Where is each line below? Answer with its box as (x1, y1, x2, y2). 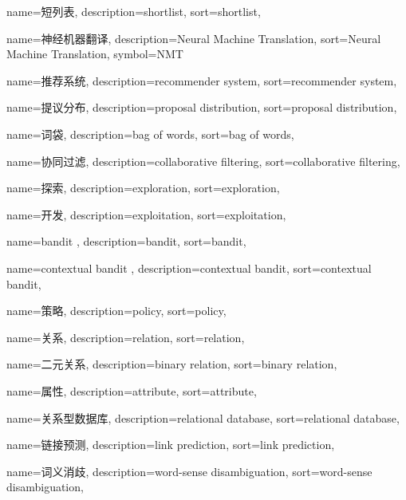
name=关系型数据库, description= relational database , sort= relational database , (6, 409, 400, 426)
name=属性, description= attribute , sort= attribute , (6, 382, 257, 399)
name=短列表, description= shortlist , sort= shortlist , (6, 3, 261, 19)
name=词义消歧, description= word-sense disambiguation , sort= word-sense (6, 463, 372, 479)
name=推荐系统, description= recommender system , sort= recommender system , (6, 72, 397, 89)
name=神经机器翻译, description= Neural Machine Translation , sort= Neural (6, 30, 381, 46)
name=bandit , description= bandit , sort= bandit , (6, 233, 246, 250)
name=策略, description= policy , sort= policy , (6, 302, 227, 319)
